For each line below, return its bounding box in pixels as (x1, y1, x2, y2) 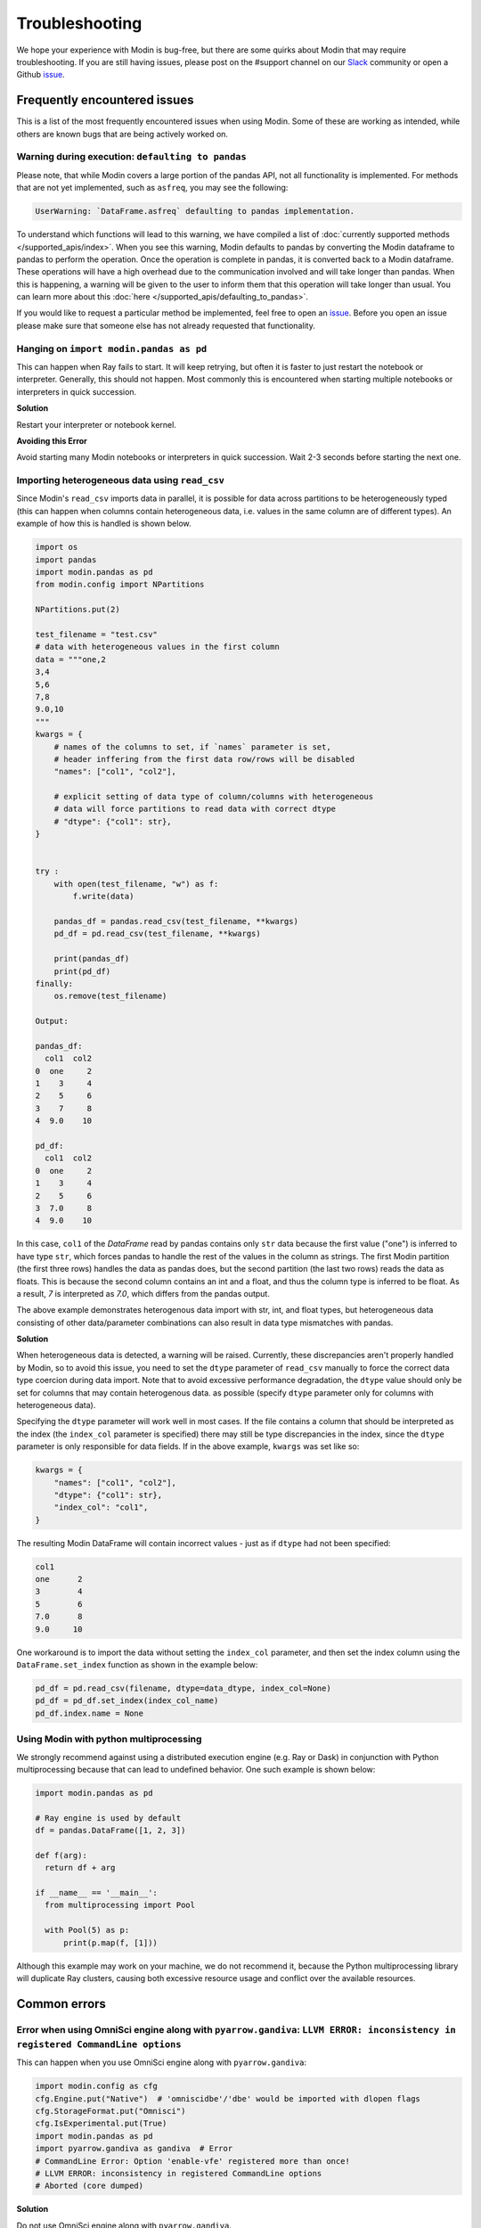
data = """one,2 (35, 654, 107, 664)
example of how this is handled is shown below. (16, 518, 192, 529)
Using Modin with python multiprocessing (16, 1733, 202, 1746)
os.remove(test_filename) (53, 991, 167, 1002)
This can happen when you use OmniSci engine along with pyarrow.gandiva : (16, 2057, 307, 2068)
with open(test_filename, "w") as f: (53, 879, 219, 889)
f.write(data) (72, 891, 135, 902)
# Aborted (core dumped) (35, 2181, 144, 2191)
